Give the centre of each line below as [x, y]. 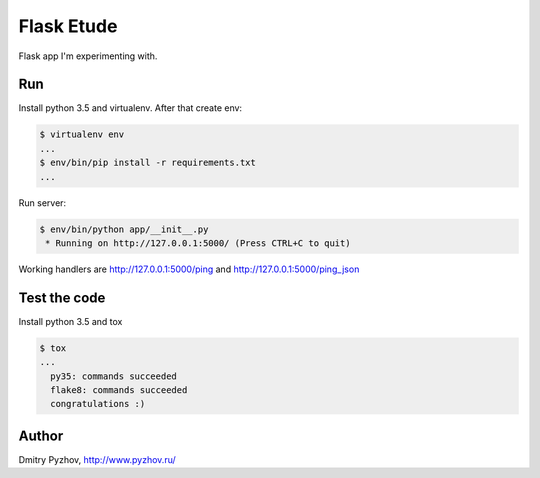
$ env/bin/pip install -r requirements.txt [148, 163]
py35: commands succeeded [113, 376]
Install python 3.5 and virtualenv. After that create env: [130, 108]
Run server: [42, 202]
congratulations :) [98, 404]
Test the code [62, 297]
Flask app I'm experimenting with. [88, 56]
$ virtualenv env [82, 134]
